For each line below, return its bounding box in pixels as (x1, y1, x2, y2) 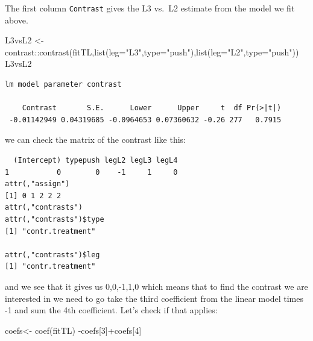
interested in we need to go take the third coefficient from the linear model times (5, 292, 303, 304)
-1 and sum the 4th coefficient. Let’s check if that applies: (5, 304, 218, 316)
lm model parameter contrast (5, 80, 122, 89)
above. (5, 13, 28, 26)
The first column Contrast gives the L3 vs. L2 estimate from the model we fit (5, 2, 295, 14)
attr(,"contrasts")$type (5, 214, 104, 224)
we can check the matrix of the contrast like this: (5, 133, 186, 146)
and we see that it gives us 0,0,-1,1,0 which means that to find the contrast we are (5, 280, 308, 292)
